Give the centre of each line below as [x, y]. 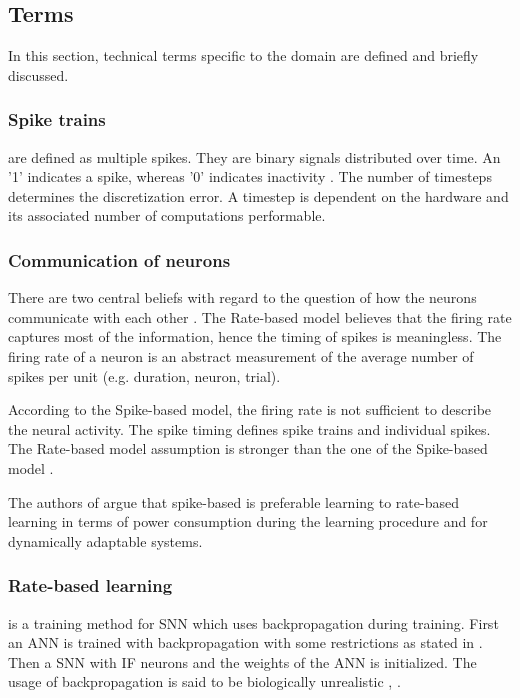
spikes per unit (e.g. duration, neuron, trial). [144, 375]
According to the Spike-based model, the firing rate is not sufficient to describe [250, 409]
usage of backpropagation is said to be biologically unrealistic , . [204, 681]
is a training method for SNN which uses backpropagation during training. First [253, 622]
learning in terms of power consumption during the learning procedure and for [248, 521]
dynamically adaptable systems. [105, 540]
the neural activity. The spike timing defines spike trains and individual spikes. [249, 428]
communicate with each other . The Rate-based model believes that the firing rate [260, 316]
